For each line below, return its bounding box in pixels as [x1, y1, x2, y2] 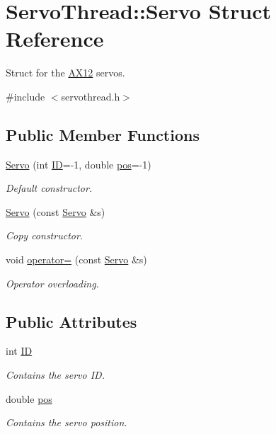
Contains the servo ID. [6, 367, 105, 382]
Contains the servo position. [6, 415, 127, 430]
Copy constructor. [6, 228, 84, 243]
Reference [6, 24, 104, 53]
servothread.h [61, 88, 120, 103]
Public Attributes [6, 310, 137, 332]
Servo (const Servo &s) [6, 204, 105, 219]
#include [6, 88, 45, 103]
